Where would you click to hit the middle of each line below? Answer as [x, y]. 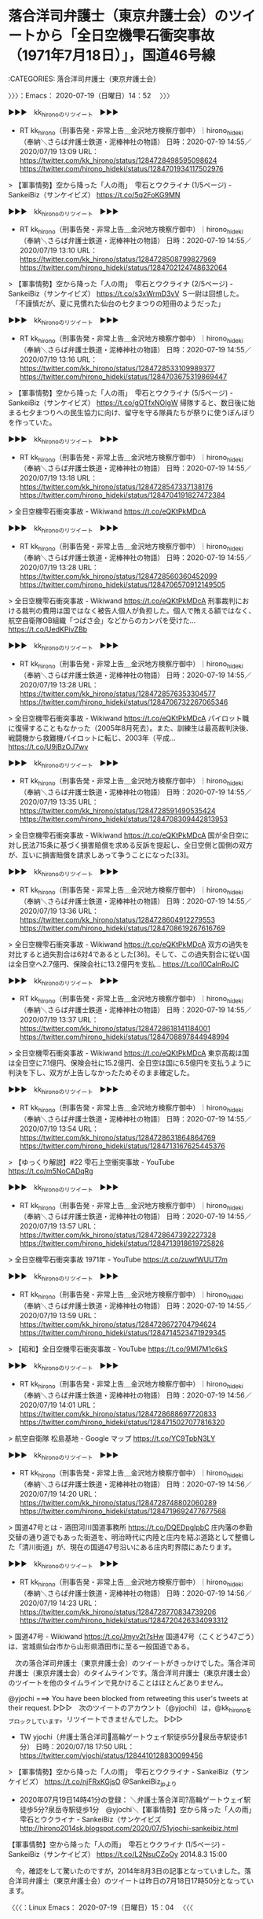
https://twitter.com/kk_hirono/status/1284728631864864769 [117, 1137]
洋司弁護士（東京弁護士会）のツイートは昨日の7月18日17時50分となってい [134, 1881]
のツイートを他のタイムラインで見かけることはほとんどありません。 [118, 1682]
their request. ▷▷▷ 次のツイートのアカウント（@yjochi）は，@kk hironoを [130, 1709]
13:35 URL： [79, 802]
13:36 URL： [79, 911]
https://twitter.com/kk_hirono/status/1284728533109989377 [117, 368]
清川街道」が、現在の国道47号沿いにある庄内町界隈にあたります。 [129, 1547]
